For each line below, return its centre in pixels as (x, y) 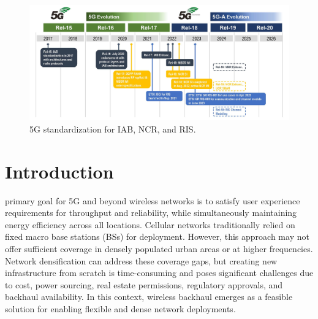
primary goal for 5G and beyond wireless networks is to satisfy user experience (153, 200)
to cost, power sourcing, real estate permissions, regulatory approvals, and (144, 284)
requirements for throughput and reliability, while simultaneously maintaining (151, 213)
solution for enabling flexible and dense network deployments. (120, 309)
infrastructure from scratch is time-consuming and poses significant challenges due (159, 273)
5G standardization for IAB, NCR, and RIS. (113, 129)
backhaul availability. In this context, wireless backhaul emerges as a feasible (149, 297)
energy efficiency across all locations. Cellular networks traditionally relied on (150, 224)
